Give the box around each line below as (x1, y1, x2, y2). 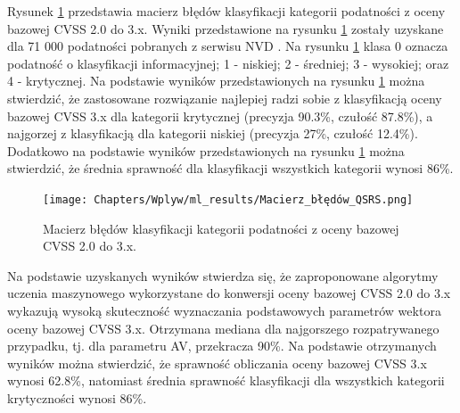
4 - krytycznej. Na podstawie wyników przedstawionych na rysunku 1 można (7, 71, 425, 90)
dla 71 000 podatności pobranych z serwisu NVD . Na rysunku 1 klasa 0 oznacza (7, 37, 448, 55)
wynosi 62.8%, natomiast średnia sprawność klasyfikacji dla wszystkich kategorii (7, 371, 445, 390)
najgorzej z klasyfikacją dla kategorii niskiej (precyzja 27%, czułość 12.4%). (7, 124, 418, 143)
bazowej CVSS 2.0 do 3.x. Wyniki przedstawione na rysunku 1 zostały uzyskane (7, 19, 444, 37)
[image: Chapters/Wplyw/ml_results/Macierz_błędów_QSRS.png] (43, 193, 414, 206)
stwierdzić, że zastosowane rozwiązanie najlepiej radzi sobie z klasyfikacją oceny (7, 88, 442, 107)
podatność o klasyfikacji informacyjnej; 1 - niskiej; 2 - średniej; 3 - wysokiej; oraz (7, 54, 449, 72)
